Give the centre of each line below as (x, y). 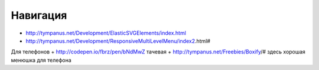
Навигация (39, 15)
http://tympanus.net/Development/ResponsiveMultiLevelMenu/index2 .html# (118, 41)
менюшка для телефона (41, 60)
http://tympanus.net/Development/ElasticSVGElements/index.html (106, 33)
